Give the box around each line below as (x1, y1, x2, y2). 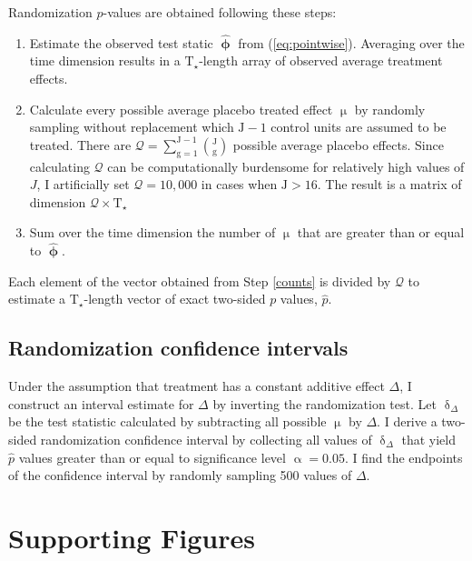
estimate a (8, 289, 66, 308)
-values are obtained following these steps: (103, 3, 337, 21)
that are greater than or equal (297, 223, 465, 242)
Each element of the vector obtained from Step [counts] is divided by (8, 271, 391, 290)
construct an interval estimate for (8, 394, 194, 413)
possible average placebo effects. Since (232, 135, 444, 154)
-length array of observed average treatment (199, 51, 443, 70)
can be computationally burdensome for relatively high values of (107, 156, 465, 175)
